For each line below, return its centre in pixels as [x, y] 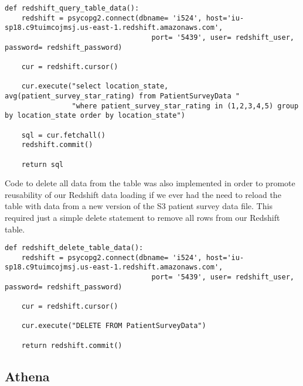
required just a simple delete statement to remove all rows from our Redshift [142, 217]
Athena [27, 376]
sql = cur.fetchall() [63, 135]
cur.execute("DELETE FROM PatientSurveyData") [114, 326]
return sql [42, 164]
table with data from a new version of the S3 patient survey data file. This [139, 206]
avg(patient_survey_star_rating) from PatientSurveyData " [122, 96]
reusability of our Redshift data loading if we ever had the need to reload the [143, 194]
